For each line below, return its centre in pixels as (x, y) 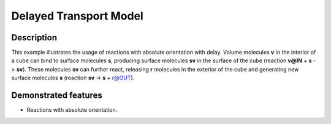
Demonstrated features (57, 96)
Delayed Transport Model (77, 16)
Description (34, 38)
